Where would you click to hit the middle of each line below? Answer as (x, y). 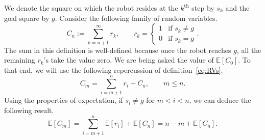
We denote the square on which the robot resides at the (91, 8)
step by (203, 8)
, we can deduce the (220, 100)
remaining (20, 60)
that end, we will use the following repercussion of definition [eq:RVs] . (114, 69)
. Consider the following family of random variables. (136, 18)
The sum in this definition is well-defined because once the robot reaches (118, 50)
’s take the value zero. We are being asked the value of (129, 60)
